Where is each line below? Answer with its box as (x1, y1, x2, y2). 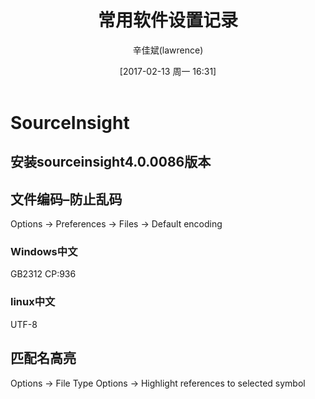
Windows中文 (10, 245, 78, 259)
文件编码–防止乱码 (10, 191, 123, 208)
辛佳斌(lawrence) (132, 44, 204, 56)
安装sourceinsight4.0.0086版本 (10, 154, 212, 171)
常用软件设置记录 (97, 9, 238, 32)
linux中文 (10, 295, 56, 309)
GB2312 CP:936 (10, 268, 77, 280)
